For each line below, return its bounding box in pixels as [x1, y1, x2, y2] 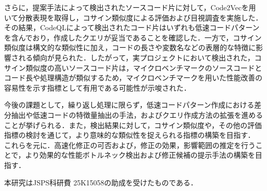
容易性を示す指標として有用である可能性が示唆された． [4, 82, 191, 93]
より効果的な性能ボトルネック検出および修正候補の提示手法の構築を [25, 150, 255, 160]
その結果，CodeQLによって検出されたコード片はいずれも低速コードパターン [4, 22, 260, 33]
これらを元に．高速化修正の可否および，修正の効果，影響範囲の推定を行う [4, 139, 256, 150]
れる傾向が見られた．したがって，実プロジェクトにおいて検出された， [18, 52, 255, 62]
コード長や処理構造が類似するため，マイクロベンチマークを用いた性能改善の [4, 72, 263, 83]
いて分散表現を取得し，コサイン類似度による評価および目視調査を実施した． [4, 12, 263, 23]
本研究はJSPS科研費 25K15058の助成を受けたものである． [4, 177, 198, 187]
